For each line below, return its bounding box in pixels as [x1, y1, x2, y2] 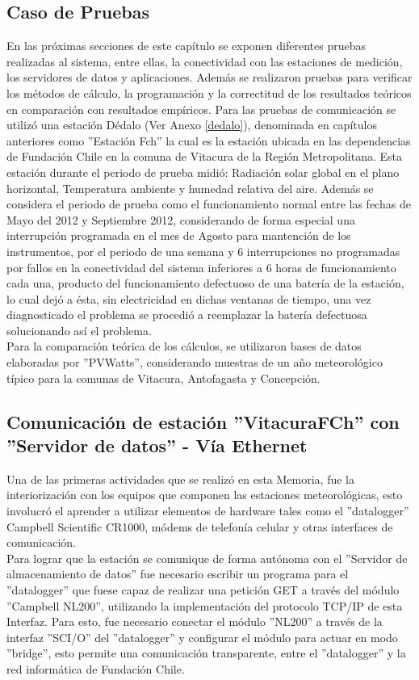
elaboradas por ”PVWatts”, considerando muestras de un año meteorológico [6, 354, 383, 371]
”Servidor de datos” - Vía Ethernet [6, 433, 308, 458]
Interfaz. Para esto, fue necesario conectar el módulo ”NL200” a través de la [6, 613, 383, 630]
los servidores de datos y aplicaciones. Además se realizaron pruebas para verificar [6, 69, 413, 86]
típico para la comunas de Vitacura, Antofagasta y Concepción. [6, 369, 321, 386]
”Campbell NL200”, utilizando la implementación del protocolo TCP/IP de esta [6, 597, 403, 614]
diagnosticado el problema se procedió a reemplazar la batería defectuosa [6, 306, 367, 323]
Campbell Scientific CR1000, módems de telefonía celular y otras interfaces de [6, 518, 393, 535]
